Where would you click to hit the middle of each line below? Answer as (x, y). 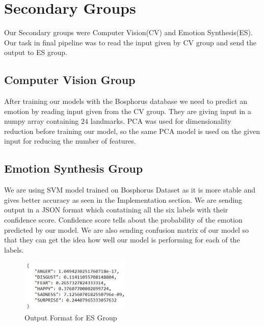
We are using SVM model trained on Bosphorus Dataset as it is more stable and (130, 190)
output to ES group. (36, 52)
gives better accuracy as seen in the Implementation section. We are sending (123, 199)
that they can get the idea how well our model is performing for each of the (122, 240)
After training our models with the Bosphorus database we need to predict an (126, 101)
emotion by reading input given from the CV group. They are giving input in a (128, 111)
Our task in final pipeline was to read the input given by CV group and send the (130, 42)
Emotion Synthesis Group (74, 168)
